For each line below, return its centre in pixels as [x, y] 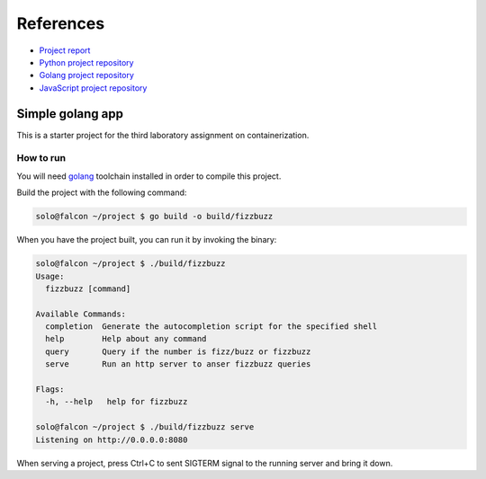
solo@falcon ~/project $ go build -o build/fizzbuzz [154, 217]
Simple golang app [70, 114]
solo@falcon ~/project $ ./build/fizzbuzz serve [145, 427]
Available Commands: [81, 314]
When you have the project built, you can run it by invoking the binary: [147, 240]
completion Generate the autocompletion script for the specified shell [211, 327]
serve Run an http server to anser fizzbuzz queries [178, 364]
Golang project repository [87, 75]
